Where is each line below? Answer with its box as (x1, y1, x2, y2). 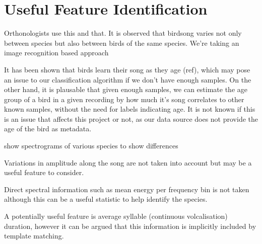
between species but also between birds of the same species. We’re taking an (4, 37, 239, 48)
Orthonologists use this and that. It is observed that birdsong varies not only (4, 28, 242, 38)
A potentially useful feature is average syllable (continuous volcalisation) (4, 211, 228, 221)
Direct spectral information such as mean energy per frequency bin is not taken (4, 184, 249, 194)
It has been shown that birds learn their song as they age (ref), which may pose (4, 64, 250, 74)
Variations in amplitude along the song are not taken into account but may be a (4, 157, 252, 168)
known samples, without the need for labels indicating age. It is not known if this (4, 104, 255, 114)
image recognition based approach (4, 47, 109, 58)
